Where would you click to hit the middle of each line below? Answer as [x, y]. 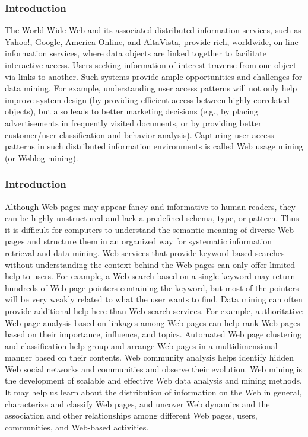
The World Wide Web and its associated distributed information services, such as [153, 30]
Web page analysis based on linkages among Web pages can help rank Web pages [153, 322]
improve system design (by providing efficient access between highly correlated [147, 99]
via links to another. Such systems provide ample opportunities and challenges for [154, 76]
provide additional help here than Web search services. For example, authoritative [154, 310]
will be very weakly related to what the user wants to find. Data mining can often [154, 299]
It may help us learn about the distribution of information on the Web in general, [153, 392]
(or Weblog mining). [42, 157]
